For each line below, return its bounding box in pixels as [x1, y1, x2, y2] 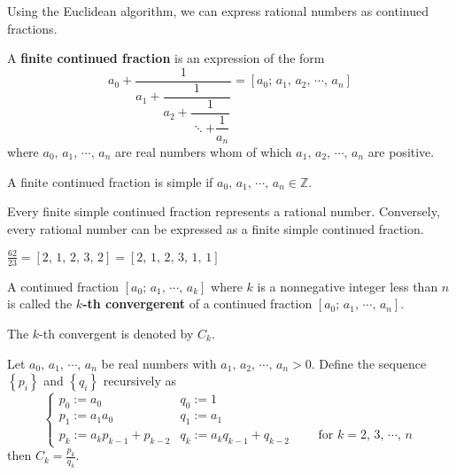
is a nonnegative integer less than [257, 276, 438, 295]
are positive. [367, 143, 435, 161]
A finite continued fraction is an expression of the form [7, 49, 325, 67]
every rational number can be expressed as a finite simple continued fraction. [7, 219, 424, 237]
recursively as [103, 371, 176, 390]
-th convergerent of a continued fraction [82, 294, 313, 313]
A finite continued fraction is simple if [7, 172, 213, 191]
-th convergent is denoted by [39, 323, 194, 342]
